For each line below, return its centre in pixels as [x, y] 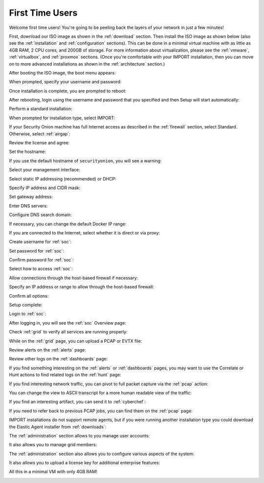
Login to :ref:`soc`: [28, 314]
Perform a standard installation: [41, 109]
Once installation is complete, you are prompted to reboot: [68, 91]
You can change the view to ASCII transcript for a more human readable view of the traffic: [100, 393]
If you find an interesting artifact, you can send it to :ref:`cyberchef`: [77, 402]
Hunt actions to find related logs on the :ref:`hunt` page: [65, 375]
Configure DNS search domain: [40, 215]
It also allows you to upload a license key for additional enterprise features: [85, 463]
